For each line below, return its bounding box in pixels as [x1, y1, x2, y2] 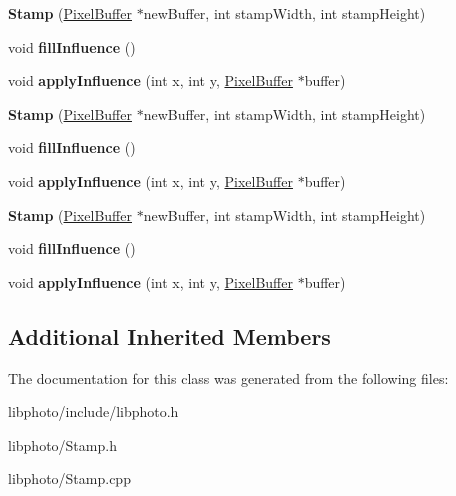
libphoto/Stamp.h [8, 434, 117, 455]
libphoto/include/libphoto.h [8, 401, 179, 422]
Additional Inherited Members [8, 320, 331, 351]
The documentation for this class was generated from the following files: [8, 367, 449, 388]
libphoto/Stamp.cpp [8, 468, 131, 489]
